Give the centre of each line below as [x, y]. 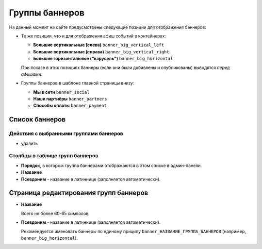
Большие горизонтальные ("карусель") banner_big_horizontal [103, 59]
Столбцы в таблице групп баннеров [54, 156]
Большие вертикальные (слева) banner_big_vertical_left [99, 45]
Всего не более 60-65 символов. [55, 213]
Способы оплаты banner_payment [70, 106]
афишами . [32, 74]
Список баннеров [37, 120]
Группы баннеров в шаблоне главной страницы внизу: [78, 83]
